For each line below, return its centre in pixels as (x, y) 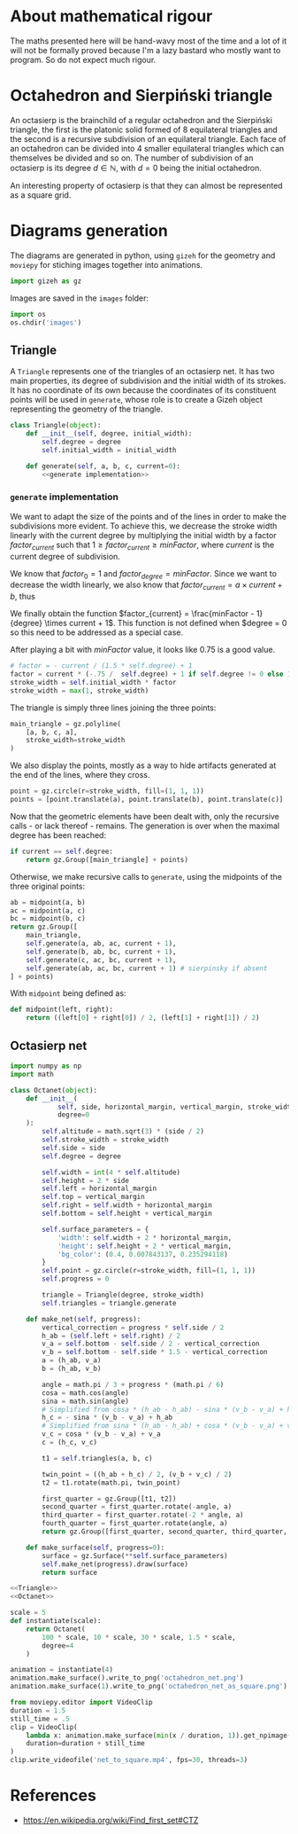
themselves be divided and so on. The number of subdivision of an (132, 158)
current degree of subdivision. (65, 556)
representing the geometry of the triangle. (87, 409)
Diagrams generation (89, 231)
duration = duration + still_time (85, 1744)
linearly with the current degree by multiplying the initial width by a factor (143, 535)
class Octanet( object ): (54, 1090)
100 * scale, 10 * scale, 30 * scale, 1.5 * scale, (139, 1637)
